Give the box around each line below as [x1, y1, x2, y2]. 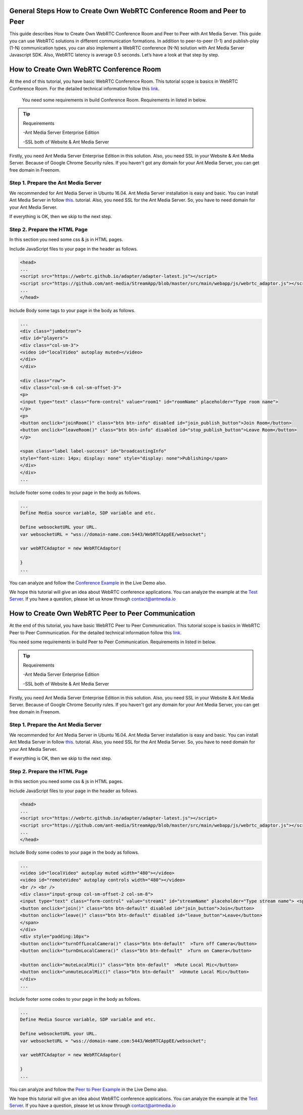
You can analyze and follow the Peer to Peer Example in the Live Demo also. [9, 1086, 168, 1092]
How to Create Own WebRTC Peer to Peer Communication [9, 609, 195, 618]
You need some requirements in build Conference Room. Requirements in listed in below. [22, 96, 207, 103]
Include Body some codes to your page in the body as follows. [9, 849, 139, 855]
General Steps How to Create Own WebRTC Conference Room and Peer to [9, 7, 246, 15]
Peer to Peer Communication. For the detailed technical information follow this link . [9, 629, 182, 636]
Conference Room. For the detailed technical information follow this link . [9, 85, 160, 91]
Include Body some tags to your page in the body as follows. [9, 308, 136, 314]
